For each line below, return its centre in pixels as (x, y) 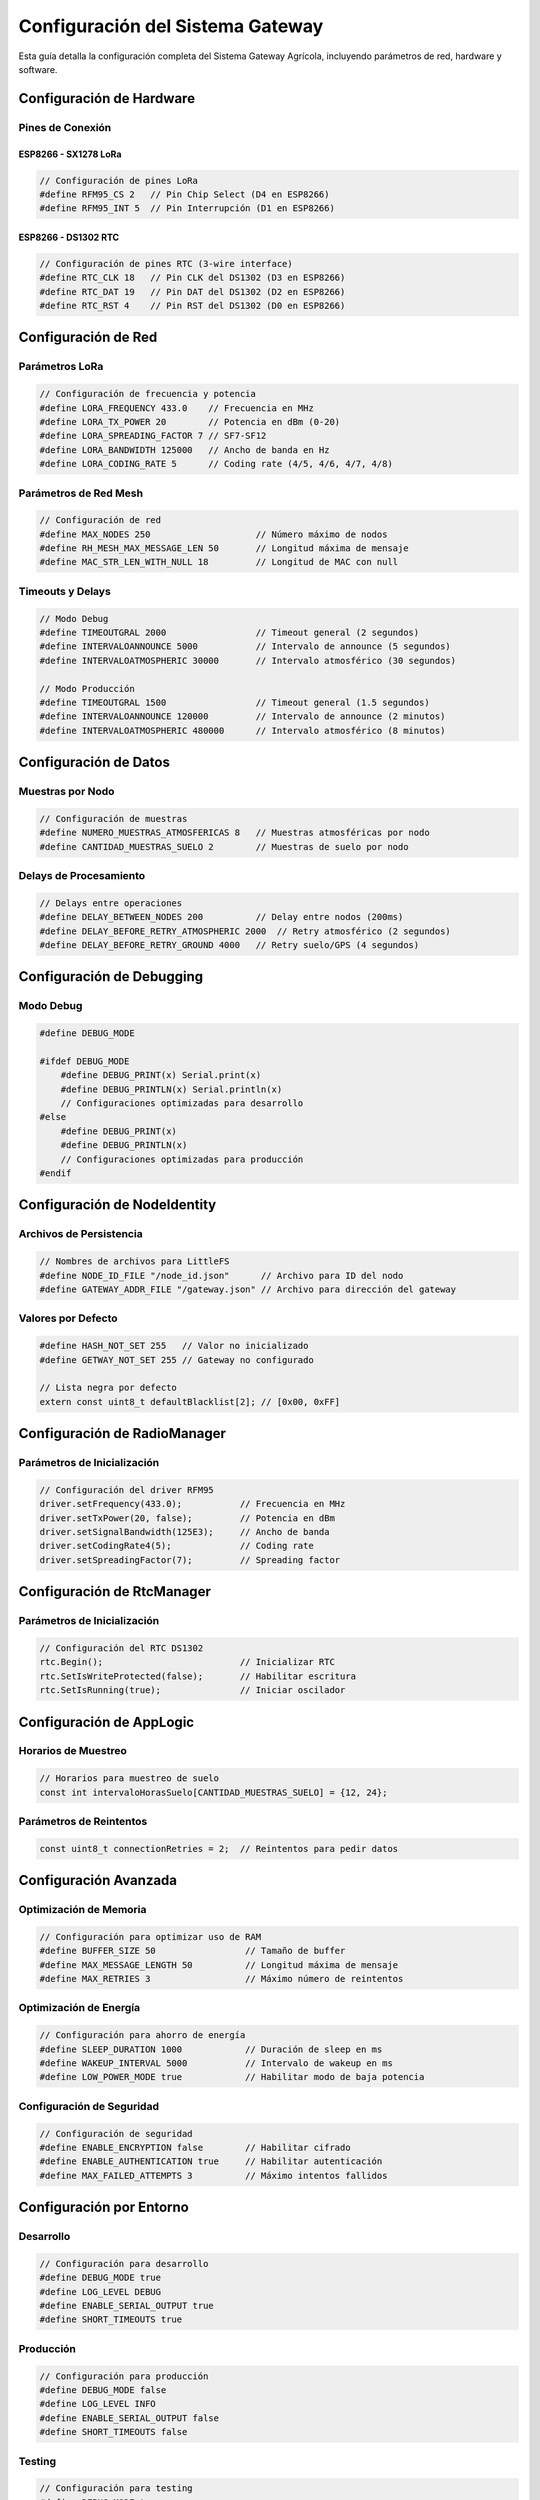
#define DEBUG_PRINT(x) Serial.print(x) (161, 1075)
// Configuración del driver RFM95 (126, 1489)
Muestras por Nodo (66, 792)
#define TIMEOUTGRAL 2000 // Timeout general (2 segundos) (229, 632)
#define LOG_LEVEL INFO (98, 2404)
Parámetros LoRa (61, 367)
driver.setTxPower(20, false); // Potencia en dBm (187, 1518)
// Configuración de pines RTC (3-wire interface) (166, 263)
